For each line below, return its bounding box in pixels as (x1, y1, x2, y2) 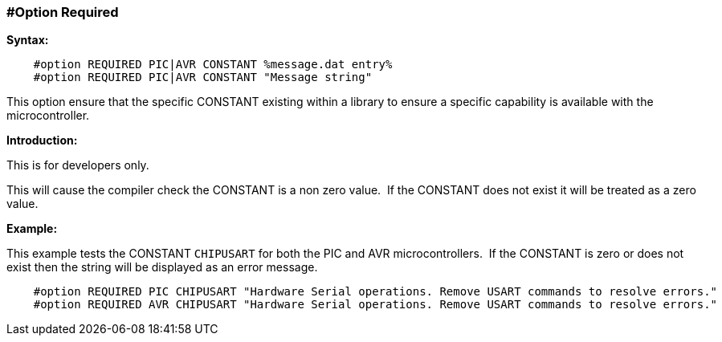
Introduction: (6, 133, 78, 148)
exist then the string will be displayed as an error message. (6, 260, 318, 275)
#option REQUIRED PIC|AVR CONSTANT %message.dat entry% (33, 58, 393, 71)
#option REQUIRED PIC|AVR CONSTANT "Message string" (33, 71, 373, 84)
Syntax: (6, 33, 49, 47)
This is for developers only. (6, 158, 149, 173)
